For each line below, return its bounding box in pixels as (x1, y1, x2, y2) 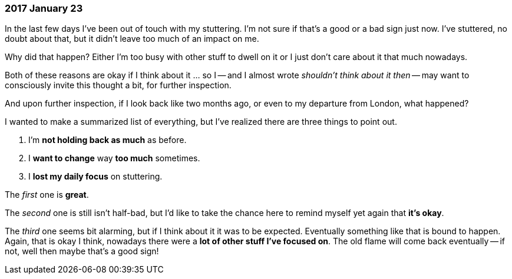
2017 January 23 (5, 2, 83, 14)
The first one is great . (5, 190, 89, 200)
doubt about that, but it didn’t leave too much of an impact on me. (5, 34, 259, 44)
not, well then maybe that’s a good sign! (5, 246, 159, 257)
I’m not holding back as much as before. (28, 135, 187, 145)
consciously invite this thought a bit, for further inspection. (5, 80, 232, 91)
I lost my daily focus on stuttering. (28, 171, 163, 182)
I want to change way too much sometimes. (28, 153, 200, 164)
